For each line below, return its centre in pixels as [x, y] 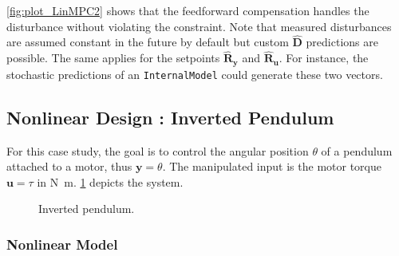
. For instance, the [324, 58]
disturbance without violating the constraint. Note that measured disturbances [199, 26]
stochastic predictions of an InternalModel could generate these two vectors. [195, 74]
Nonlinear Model [62, 244]
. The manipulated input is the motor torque [272, 166]
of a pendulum [357, 150]
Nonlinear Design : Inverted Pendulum [170, 117]
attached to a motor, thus [69, 166]
